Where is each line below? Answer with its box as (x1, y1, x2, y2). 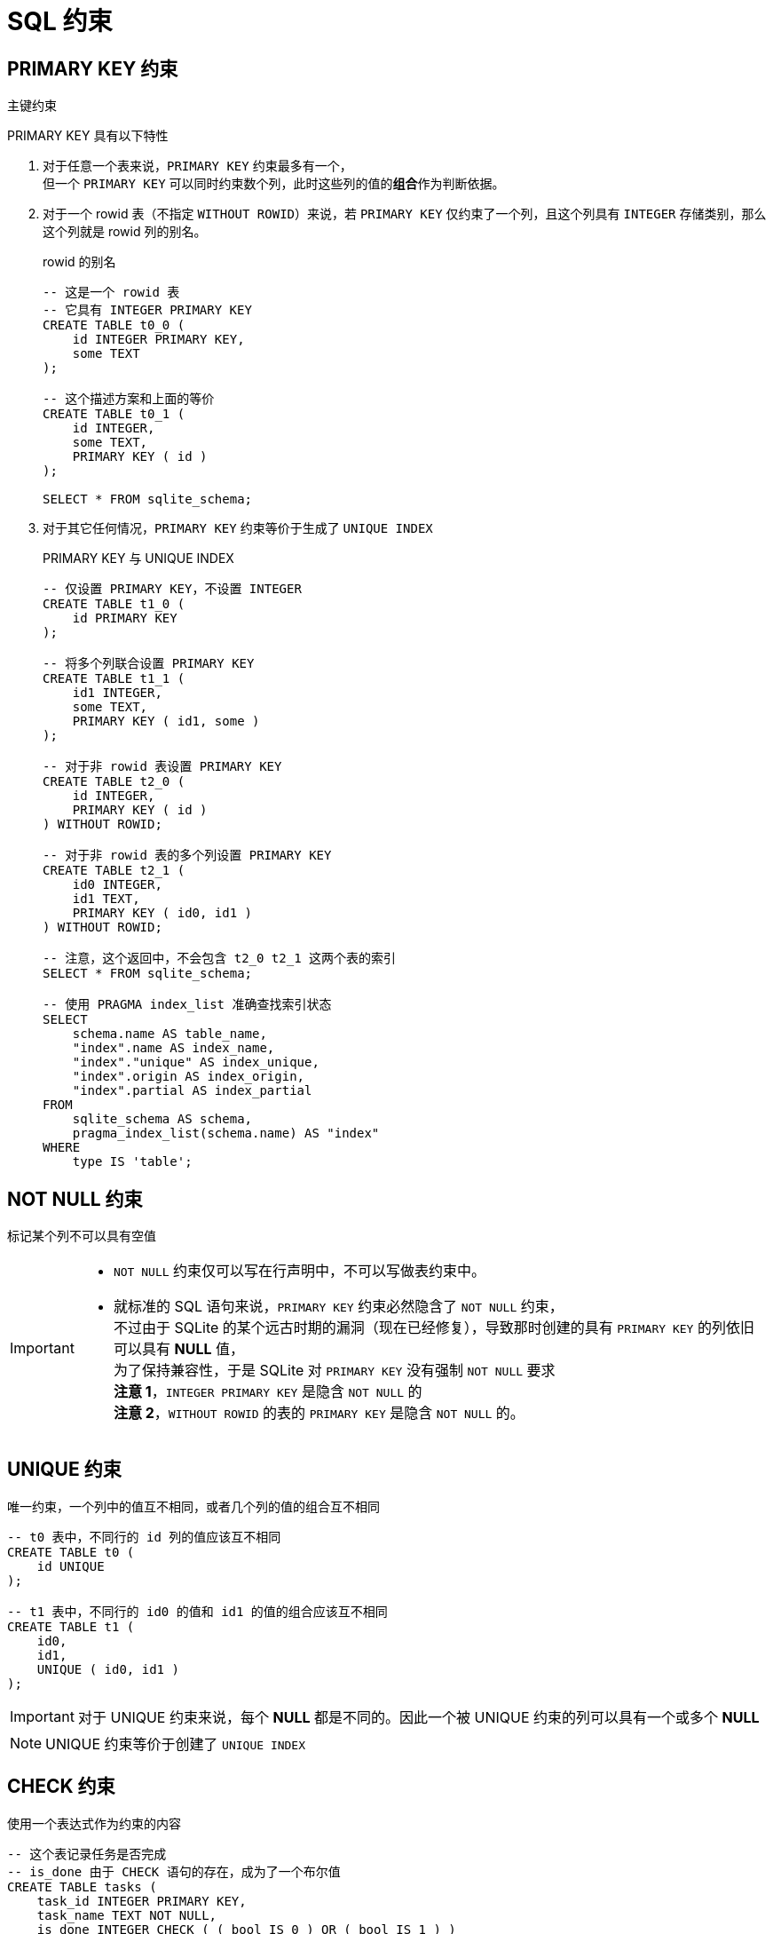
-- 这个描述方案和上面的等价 (43, 392, 215, 407)
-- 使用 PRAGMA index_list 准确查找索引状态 (43, 997, 332, 1012)
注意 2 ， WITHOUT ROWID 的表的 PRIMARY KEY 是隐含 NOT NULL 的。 (113, 1404, 525, 1423)
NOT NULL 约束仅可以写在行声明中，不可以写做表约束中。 (113, 1262, 486, 1280)
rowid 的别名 (43, 254, 116, 270)
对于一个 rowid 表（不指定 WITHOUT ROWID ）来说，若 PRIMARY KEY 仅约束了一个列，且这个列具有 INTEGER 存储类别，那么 (43, 206, 767, 222)
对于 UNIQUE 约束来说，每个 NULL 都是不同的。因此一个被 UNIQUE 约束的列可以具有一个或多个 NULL (77, 1708, 760, 1726)
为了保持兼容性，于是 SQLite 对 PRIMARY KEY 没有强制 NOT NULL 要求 (113, 1361, 556, 1380)
